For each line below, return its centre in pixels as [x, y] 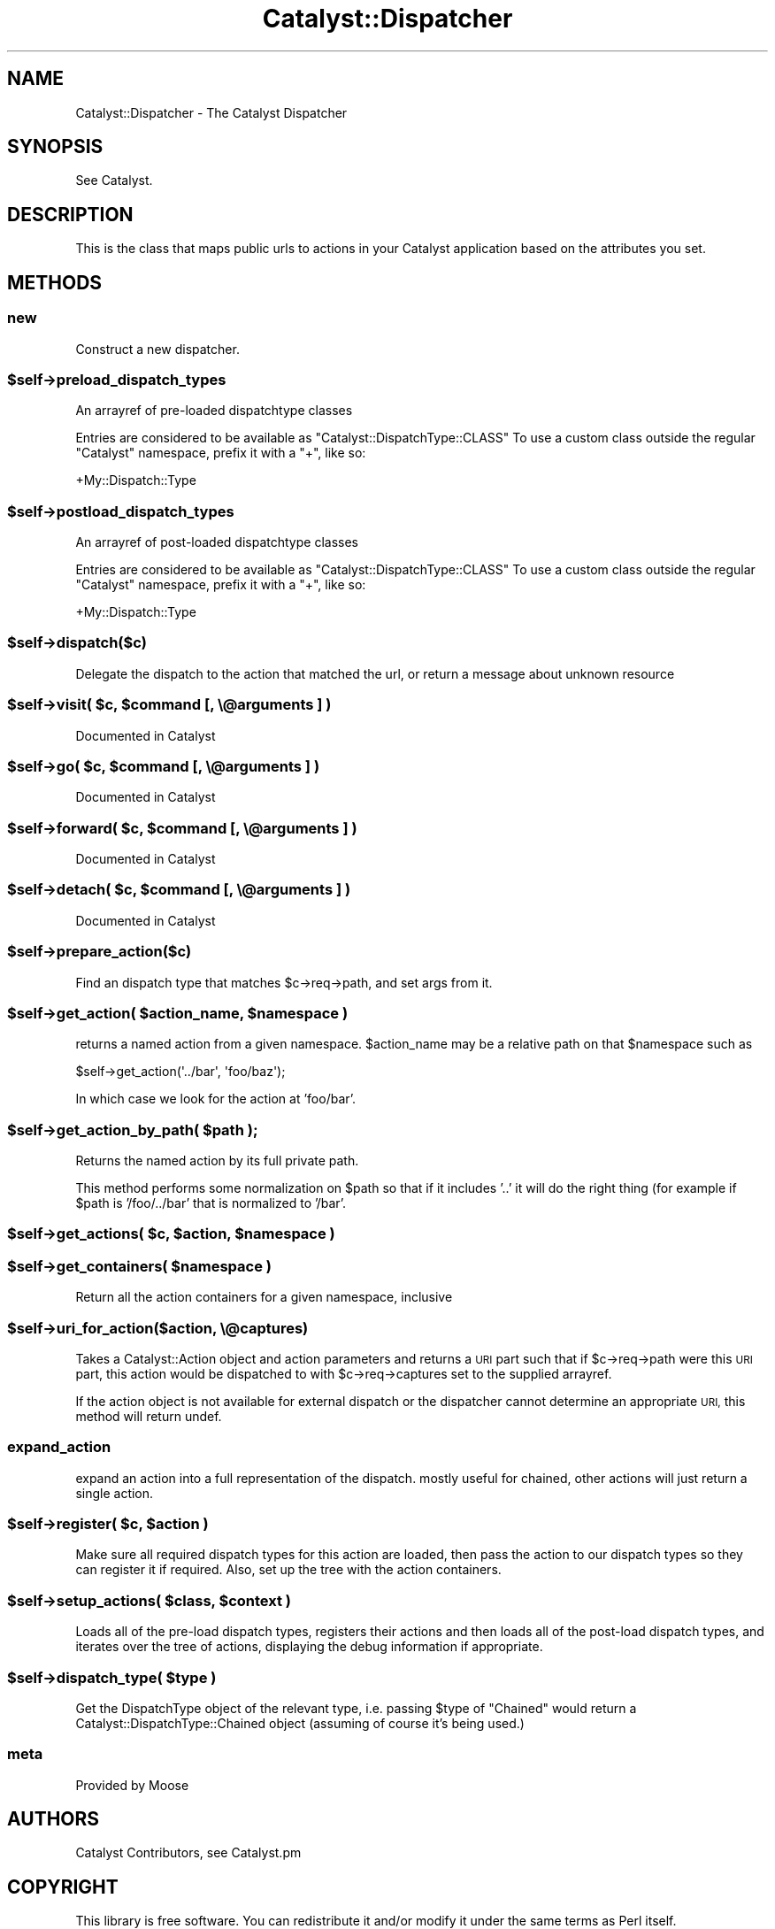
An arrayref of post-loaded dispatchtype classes [217, 542]
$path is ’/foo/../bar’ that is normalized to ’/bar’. [211, 1203]
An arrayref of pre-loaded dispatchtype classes [214, 411]
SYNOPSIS [55, 147]
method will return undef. [149, 1416]
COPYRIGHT [63, 1887]
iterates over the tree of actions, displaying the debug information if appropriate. [309, 1647]
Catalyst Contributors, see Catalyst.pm [188, 1853]
